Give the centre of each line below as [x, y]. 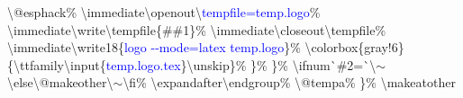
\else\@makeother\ [60, 82]
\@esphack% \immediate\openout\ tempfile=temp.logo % [164, 12]
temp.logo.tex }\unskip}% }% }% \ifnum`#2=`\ [241, 64]
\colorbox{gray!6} [354, 47]
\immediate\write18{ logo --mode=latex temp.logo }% [154, 47]
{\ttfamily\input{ [57, 64]
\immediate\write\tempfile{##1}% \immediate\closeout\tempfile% [197, 29]
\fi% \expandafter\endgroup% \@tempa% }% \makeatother [289, 82]
